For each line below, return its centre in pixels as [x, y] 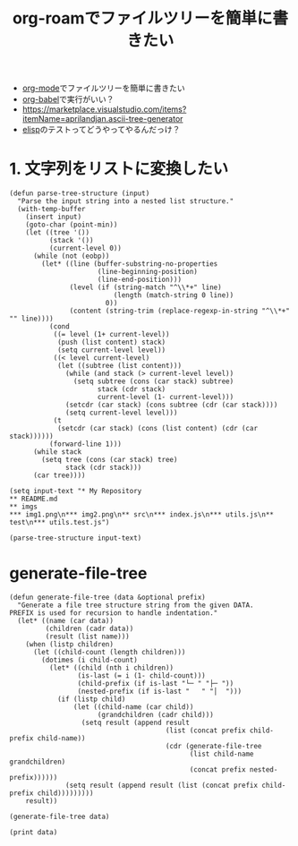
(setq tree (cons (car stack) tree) [110, 460]
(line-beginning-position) [148, 272]
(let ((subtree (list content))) [119, 366]
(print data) [34, 833]
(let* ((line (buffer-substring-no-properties [130, 264]
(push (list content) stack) [111, 342]
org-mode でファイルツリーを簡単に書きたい [103, 88]
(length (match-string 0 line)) [174, 295]
